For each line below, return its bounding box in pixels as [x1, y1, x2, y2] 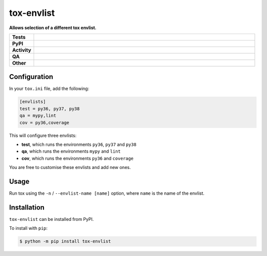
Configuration [9, 73, 53, 81]
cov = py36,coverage [19, 120, 69, 126]
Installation [9, 203, 44, 212]
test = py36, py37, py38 [19, 106, 80, 111]
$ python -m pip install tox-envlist [19, 239, 111, 244]
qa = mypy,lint [19, 113, 56, 119]
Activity [12, 46, 32, 53]
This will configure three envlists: [9, 132, 77, 138]
